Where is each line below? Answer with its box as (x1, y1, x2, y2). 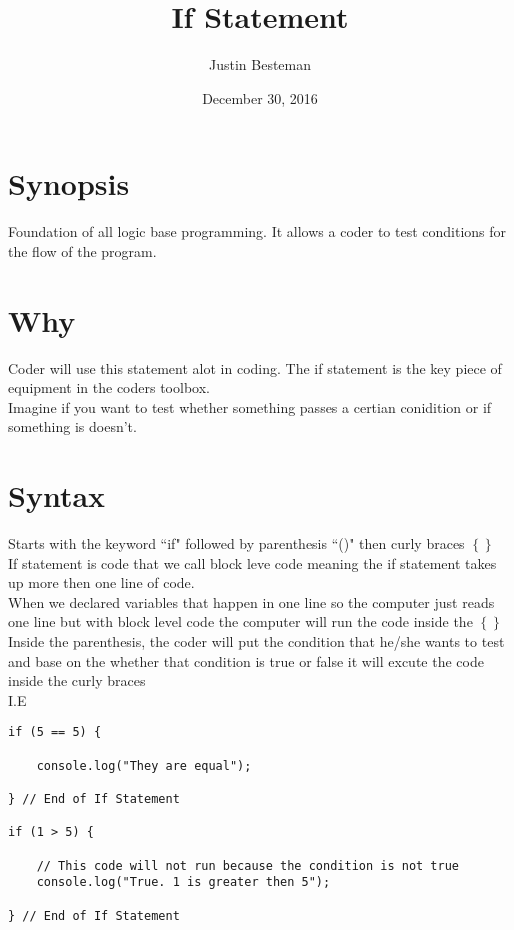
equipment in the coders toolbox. (8, 377, 210, 398)
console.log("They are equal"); (36, 758, 252, 773)
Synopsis (8, 163, 130, 204)
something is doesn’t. (8, 416, 137, 437)
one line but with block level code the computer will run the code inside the (8, 611, 473, 632)
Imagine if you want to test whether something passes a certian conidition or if (8, 396, 492, 417)
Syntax (8, 475, 106, 516)
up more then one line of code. (8, 572, 195, 593)
